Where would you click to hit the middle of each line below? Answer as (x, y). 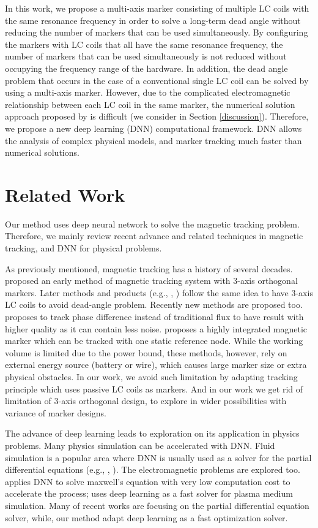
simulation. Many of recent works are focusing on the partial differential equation (157, 505)
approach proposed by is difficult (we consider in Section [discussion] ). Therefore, (157, 116)
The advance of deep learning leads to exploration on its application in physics (152, 433)
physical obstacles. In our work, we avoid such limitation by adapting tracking (151, 376)
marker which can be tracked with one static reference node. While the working (154, 341)
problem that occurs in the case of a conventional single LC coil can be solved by (157, 80)
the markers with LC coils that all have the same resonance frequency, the (144, 44)
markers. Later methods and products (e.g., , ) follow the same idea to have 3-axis (159, 292)
